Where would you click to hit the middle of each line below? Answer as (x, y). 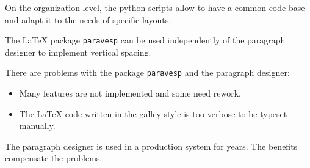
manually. (37, 126)
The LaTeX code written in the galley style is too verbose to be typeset (153, 113)
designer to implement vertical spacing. (78, 52)
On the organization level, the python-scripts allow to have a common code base (155, 7)
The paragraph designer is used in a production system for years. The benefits (151, 146)
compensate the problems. (54, 158)
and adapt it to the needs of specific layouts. (88, 19)
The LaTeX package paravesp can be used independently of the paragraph (145, 40)
